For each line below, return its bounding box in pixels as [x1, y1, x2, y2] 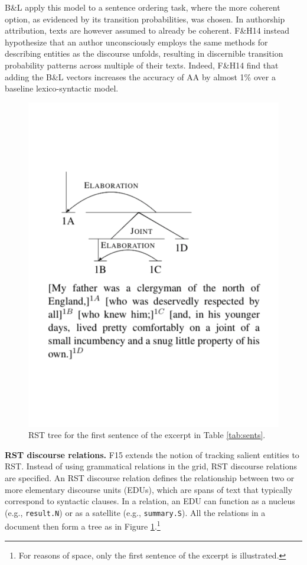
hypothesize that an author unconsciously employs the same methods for [5, 35, 268, 48]
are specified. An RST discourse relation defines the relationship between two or [5, 472, 295, 484]
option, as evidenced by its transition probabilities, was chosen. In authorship [5, 12, 285, 25]
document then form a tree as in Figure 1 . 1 [5, 518, 161, 533]
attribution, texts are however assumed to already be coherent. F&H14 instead [5, 24, 290, 37]
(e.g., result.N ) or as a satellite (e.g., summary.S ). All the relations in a [5, 506, 266, 518]
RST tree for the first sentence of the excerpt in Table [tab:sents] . [28, 429, 266, 441]
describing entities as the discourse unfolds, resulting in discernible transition [5, 47, 283, 60]
